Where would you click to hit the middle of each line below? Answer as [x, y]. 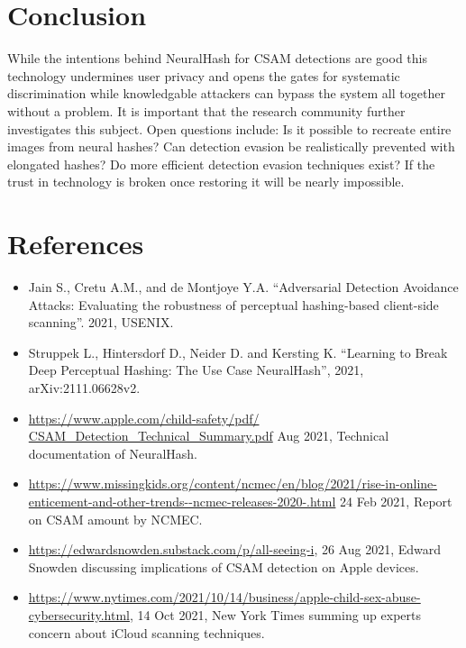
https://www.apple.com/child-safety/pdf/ [144, 418]
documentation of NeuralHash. [113, 453]
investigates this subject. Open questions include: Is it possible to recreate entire [229, 128]
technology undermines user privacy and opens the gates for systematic [204, 75]
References [76, 244]
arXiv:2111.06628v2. [84, 387]
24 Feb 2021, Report [396, 501]
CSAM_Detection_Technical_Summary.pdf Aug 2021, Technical [209, 436]
